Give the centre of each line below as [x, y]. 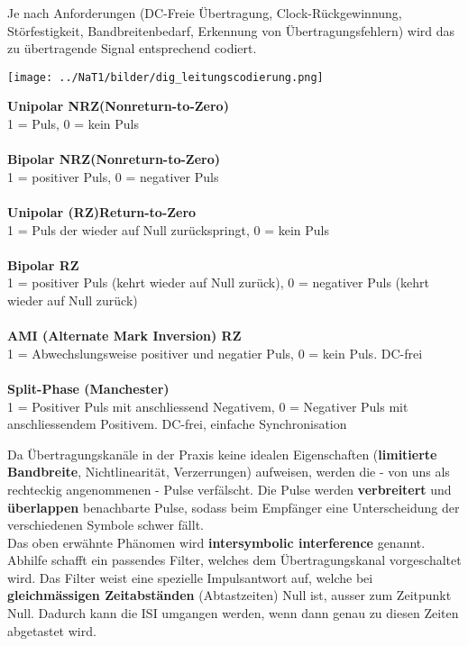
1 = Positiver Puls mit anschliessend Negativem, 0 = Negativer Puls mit [208, 406]
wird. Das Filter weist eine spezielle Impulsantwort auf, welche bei [190, 577]
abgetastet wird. [52, 630]
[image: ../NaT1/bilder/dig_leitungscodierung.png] [165, 77]
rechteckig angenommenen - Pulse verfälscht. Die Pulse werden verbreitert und [229, 489]
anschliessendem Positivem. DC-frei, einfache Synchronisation [177, 424]
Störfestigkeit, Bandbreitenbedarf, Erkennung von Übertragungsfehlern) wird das [231, 30]
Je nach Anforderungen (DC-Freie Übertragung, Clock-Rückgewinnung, [205, 13]
